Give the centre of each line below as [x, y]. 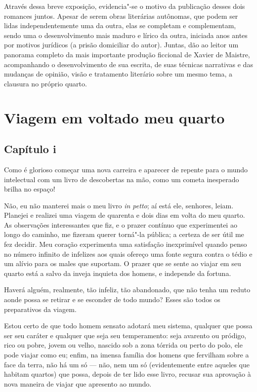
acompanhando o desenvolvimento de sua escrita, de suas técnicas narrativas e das [128, 64]
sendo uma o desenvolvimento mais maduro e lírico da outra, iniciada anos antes [126, 35]
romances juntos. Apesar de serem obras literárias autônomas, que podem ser [121, 16]
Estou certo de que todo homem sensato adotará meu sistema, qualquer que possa [128, 326]
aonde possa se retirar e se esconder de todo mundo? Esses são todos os [112, 299]
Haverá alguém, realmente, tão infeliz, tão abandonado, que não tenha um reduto [127, 290]
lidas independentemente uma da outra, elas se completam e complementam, [120, 25]
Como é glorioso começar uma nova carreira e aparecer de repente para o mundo [126, 169]
